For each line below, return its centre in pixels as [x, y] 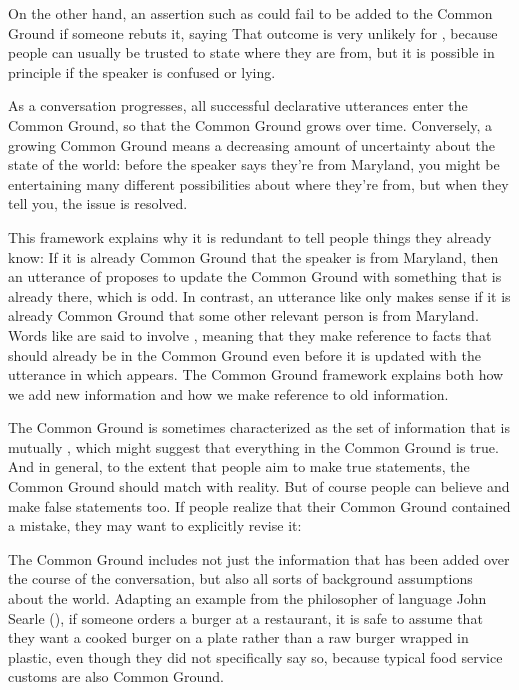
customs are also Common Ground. [116, 676]
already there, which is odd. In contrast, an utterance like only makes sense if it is [259, 295]
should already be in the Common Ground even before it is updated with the [244, 354]
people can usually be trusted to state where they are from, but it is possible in [251, 52]
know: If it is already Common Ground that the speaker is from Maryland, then [253, 256]
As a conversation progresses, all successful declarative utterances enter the [238, 105]
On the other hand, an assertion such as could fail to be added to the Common [250, 13]
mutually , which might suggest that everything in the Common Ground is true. [253, 446]
